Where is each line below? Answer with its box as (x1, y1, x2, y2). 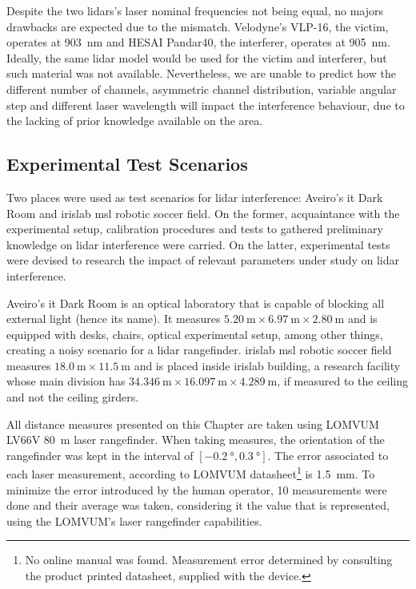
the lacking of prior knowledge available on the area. (6, 112, 263, 129)
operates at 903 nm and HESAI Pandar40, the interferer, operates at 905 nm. (6, 34, 390, 50)
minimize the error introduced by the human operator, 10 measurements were (6, 481, 387, 498)
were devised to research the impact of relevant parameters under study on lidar (6, 252, 399, 268)
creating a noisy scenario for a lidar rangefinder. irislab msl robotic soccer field (6, 341, 392, 358)
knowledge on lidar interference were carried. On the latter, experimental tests (6, 236, 390, 252)
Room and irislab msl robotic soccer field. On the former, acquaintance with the (6, 204, 400, 221)
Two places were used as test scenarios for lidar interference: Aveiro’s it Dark (6, 188, 383, 205)
